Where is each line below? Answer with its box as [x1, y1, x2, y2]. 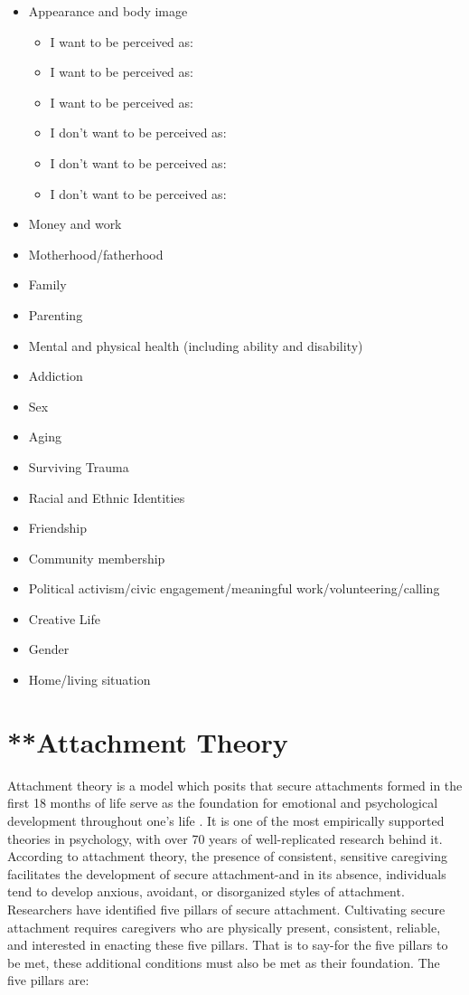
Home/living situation [28, 670, 151, 689]
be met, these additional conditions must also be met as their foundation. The [7, 952, 440, 971]
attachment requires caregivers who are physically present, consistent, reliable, [7, 917, 441, 936]
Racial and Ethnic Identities [28, 488, 185, 507]
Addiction [28, 366, 83, 385]
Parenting [28, 305, 83, 324]
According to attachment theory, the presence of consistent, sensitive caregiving [7, 847, 448, 866]
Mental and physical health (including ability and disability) [28, 336, 363, 355]
